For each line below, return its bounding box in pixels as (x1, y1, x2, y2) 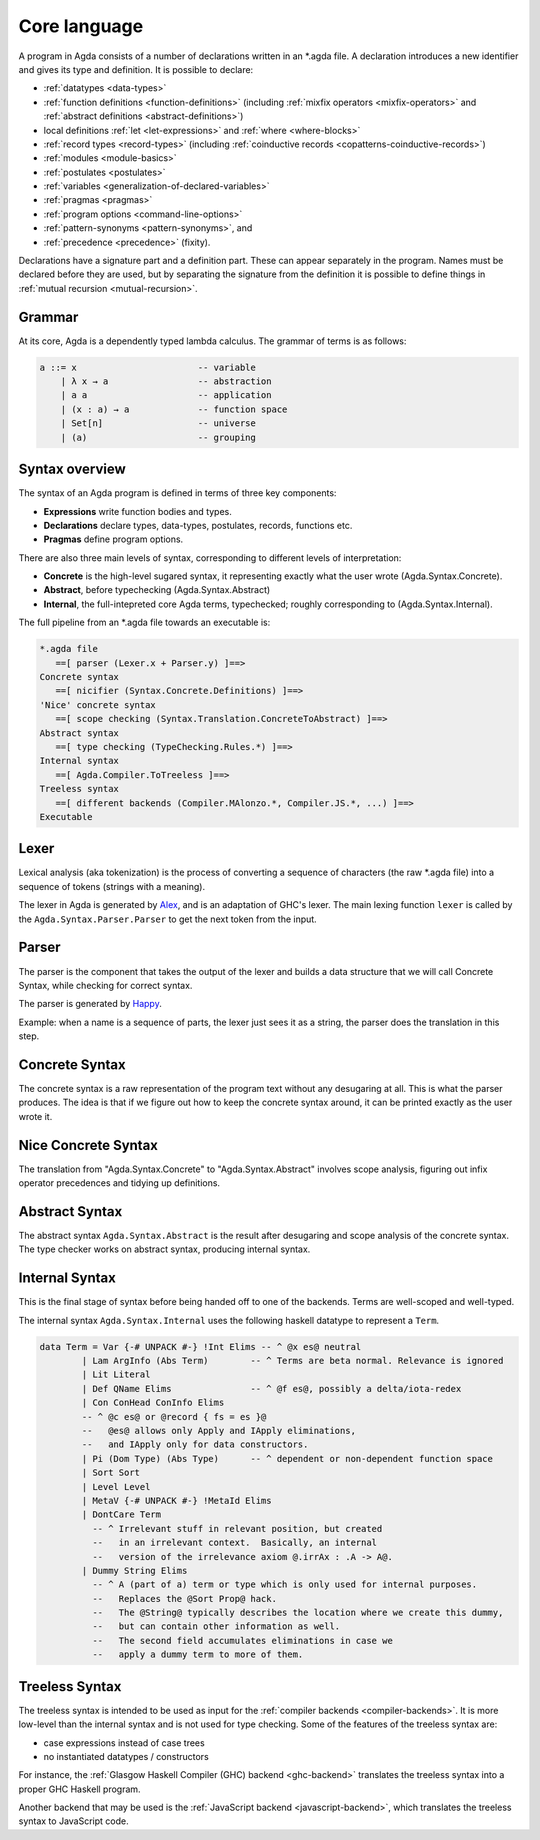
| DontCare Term (81, 1509, 162, 1520)
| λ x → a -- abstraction (60, 376, 272, 387)
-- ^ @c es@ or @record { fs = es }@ (81, 1411, 267, 1422)
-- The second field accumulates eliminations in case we (91, 1635, 394, 1646)
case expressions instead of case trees (43, 1736, 205, 1749)
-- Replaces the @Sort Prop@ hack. (91, 1593, 277, 1604)
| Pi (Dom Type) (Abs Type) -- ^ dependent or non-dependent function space (81, 1453, 494, 1464)
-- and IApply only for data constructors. (81, 1439, 309, 1450)
